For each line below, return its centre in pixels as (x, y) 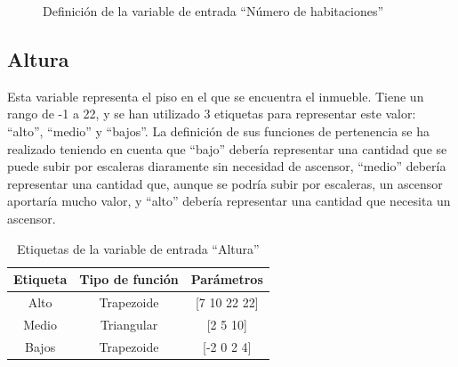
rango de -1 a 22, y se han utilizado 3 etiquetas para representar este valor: (212, 114)
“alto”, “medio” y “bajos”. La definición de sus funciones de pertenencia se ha (219, 130)
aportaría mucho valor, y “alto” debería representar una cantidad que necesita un (229, 201)
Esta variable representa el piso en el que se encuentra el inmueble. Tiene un (216, 96)
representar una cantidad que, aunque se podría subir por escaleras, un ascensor (225, 183)
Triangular (129, 324)
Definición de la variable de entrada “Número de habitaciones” (213, 11)
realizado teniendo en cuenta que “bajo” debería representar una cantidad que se (227, 148)
